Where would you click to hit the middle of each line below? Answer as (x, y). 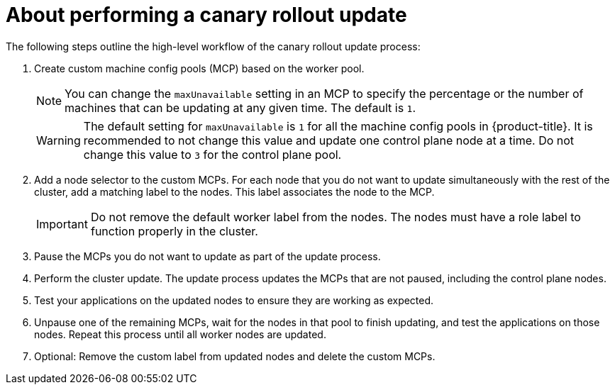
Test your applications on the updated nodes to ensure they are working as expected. (234, 300)
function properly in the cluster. (174, 231)
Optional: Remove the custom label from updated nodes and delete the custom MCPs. (235, 356)
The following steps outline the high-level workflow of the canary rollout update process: (213, 46)
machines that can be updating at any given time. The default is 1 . (240, 107)
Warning (59, 140)
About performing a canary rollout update (206, 15)
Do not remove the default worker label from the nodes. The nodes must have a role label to (336, 217)
